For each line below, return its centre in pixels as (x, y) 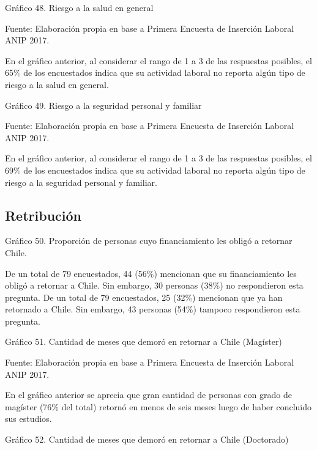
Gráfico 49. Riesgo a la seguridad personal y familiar (103, 105)
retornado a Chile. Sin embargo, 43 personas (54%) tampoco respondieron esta (153, 309)
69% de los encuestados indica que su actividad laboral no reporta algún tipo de (155, 170)
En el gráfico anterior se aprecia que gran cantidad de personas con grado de (148, 395)
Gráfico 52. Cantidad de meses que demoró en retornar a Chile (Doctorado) (147, 439)
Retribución (43, 215)
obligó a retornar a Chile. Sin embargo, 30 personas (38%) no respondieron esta (154, 285)
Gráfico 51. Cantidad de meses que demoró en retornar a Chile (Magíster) (144, 341)
